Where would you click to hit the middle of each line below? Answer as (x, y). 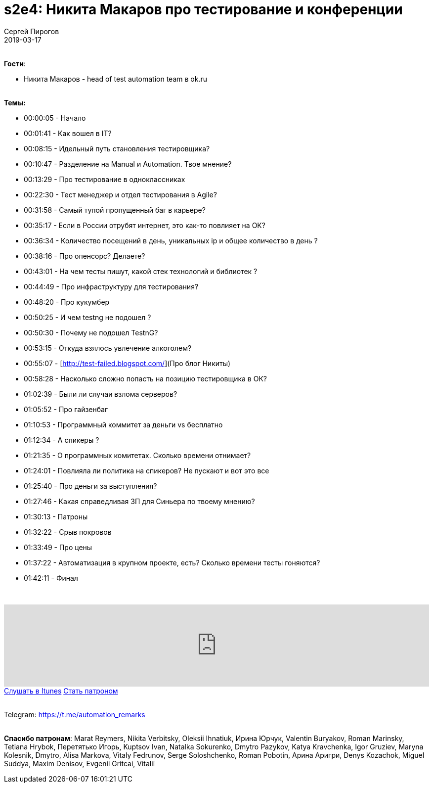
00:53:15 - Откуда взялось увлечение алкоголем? (108, 348)
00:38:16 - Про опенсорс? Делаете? (85, 256)
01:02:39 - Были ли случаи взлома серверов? (101, 394)
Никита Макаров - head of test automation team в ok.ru (115, 79)
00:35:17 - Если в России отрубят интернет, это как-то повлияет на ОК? (145, 225)
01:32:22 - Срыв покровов (68, 532)
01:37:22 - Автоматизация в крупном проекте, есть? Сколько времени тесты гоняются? (172, 562)
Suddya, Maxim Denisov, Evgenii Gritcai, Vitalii (80, 763)
